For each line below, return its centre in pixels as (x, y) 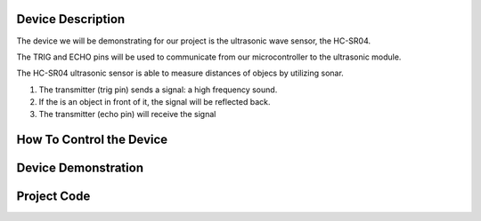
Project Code (53, 197)
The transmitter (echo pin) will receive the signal (127, 114)
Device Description (71, 19)
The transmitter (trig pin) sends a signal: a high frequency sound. (158, 90)
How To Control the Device (92, 140)
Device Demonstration (80, 168)
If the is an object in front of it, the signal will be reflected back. (155, 102)
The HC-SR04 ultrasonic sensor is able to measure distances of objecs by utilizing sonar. (180, 73)
